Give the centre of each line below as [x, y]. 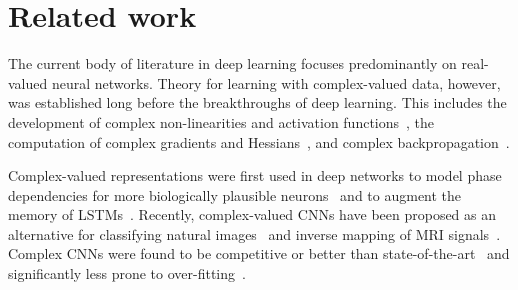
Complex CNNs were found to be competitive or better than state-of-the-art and [259, 253]
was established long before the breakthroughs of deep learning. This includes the [257, 102]
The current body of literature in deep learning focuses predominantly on [232, 63]
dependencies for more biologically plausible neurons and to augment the [235, 194]
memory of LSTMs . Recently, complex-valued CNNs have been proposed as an [252, 214]
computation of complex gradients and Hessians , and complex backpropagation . [259, 141]
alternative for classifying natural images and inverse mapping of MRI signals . [254, 233]
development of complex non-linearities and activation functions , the [221, 121]
